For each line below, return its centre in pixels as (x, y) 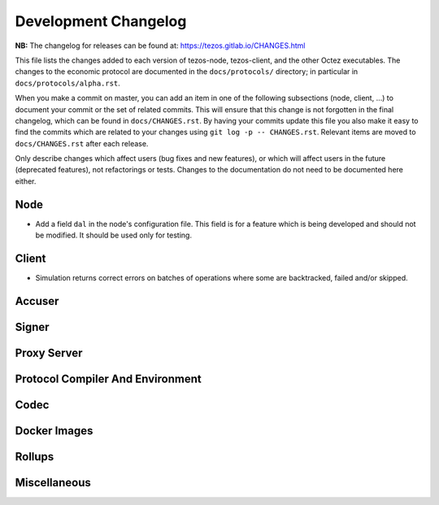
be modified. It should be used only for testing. (114, 235)
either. (26, 181)
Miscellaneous (53, 483)
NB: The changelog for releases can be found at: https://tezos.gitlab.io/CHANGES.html (160, 46)
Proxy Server (49, 353)
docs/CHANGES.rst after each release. (82, 143)
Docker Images (54, 431)
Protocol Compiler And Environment (109, 379)
